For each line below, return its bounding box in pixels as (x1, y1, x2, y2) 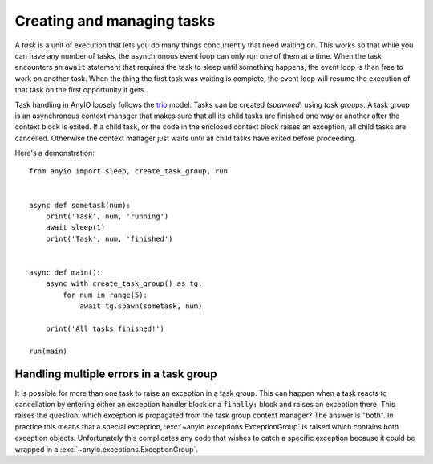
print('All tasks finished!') (45, 324, 164, 333)
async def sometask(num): (29, 201, 132, 210)
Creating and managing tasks (14, 12, 216, 30)
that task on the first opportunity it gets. (14, 85, 147, 95)
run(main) (29, 346, 67, 356)
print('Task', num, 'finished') (45, 234, 173, 243)
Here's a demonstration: (14, 149, 95, 158)
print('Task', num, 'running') (45, 212, 169, 221)
